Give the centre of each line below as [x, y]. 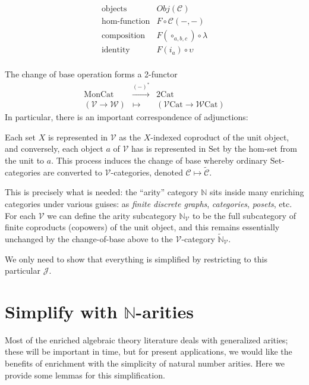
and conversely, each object [54, 148]
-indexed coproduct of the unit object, [220, 137]
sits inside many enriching [257, 192]
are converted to [72, 172]
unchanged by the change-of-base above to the [89, 238]
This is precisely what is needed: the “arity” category [102, 192]
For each [20, 215]
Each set [20, 137]
